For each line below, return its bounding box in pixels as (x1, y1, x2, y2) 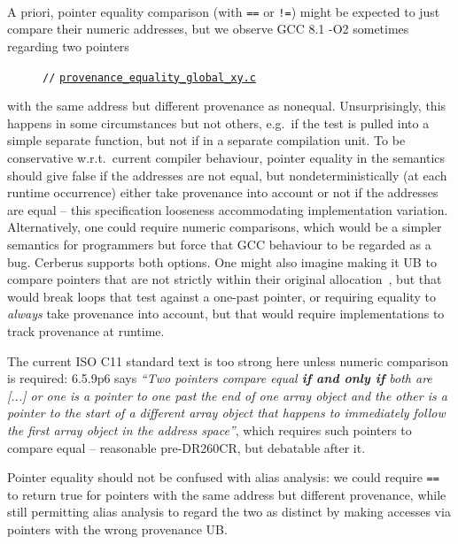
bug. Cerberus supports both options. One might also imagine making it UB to (7, 252, 437, 271)
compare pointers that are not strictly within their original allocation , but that (7, 270, 442, 288)
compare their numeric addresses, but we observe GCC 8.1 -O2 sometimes (7, 19, 409, 38)
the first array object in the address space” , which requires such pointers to (7, 420, 412, 439)
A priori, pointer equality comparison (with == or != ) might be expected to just (7, 2, 440, 20)
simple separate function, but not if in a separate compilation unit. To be (7, 131, 406, 149)
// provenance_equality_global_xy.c (43, 71, 256, 84)
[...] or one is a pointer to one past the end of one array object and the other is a (7, 386, 447, 404)
